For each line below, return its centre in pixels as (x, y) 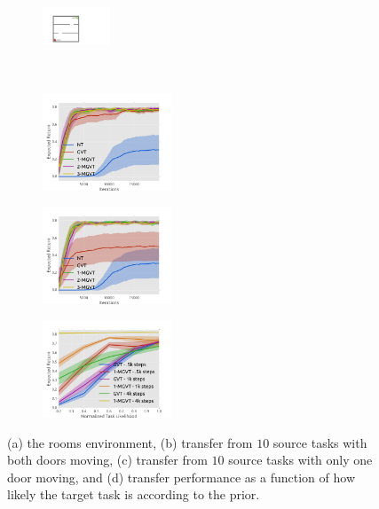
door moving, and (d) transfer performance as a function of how (181, 477)
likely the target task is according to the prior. (134, 494)
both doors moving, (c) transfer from (107, 460)
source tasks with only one (300, 460)
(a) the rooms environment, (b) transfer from (130, 442)
